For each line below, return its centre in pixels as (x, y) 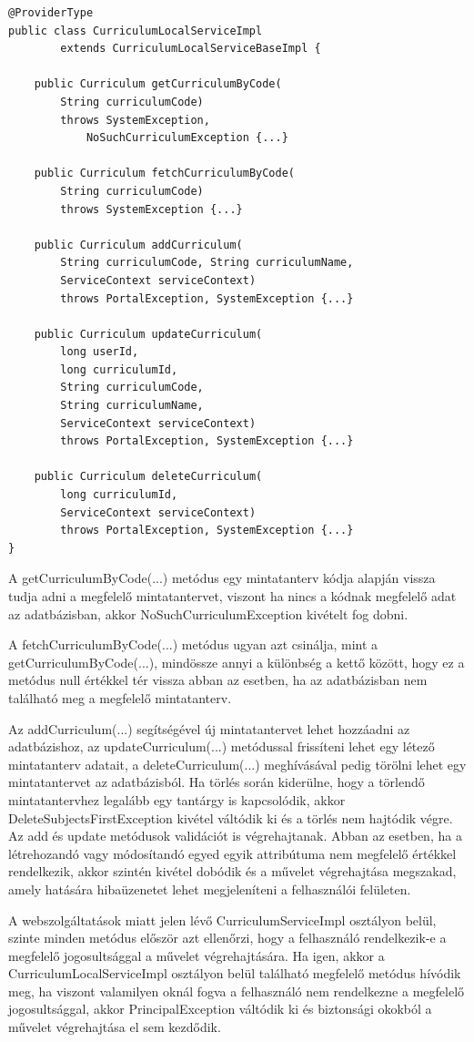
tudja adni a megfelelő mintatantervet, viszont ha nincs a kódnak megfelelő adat (232, 596)
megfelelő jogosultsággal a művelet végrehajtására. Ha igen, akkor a (197, 955)
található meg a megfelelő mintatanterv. (120, 697)
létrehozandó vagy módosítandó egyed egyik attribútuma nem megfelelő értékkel (232, 853)
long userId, (100, 352)
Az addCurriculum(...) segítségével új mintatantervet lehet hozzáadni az (209, 728)
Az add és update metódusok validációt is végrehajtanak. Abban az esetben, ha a (235, 836)
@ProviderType (51, 13)
